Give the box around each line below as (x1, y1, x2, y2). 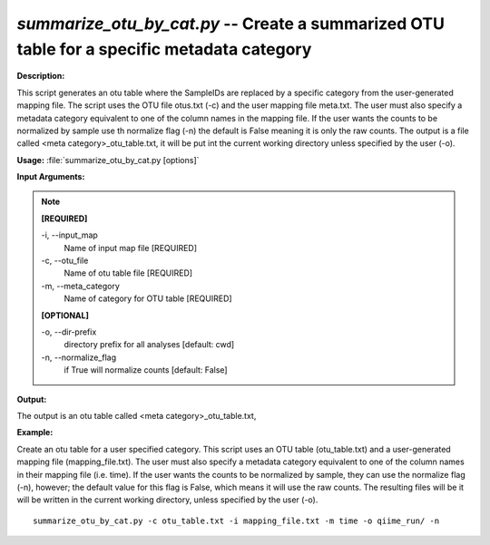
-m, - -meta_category (41, 280, 120, 291)
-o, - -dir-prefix (41, 326, 97, 337)
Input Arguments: (16, 171, 85, 182)
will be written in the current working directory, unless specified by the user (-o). (16, 494, 318, 505)
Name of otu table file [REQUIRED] (64, 268, 193, 278)
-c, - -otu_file (41, 255, 89, 267)
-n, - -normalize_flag (41, 352, 117, 363)
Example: (16, 427, 54, 438)
